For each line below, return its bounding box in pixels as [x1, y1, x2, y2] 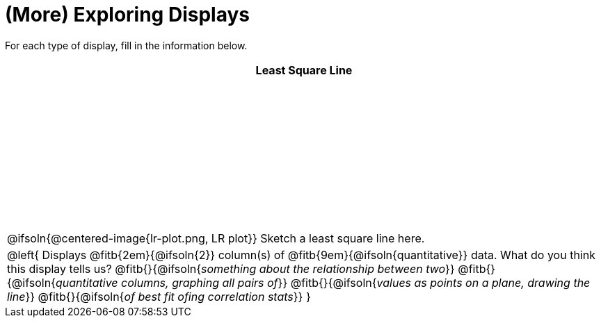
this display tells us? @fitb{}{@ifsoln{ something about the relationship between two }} [7, 261, 455, 276]
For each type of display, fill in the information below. [5, 39, 248, 51]
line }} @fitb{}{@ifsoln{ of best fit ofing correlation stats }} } [7, 289, 311, 304]
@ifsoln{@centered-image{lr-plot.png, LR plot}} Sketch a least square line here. [7, 231, 425, 245]
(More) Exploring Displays [5, 3, 250, 26]
